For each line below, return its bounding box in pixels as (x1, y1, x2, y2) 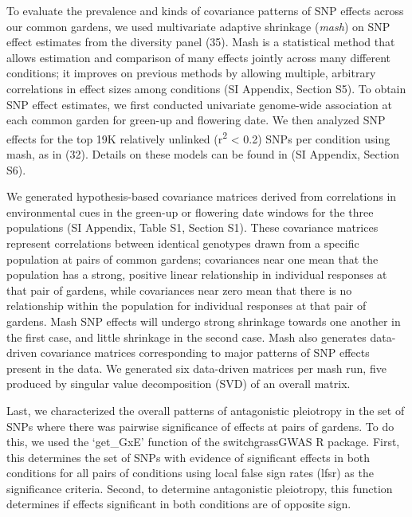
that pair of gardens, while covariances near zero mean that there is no (6, 281, 352, 298)
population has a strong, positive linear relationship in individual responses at (6, 266, 387, 283)
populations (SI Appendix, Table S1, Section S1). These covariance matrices (6, 219, 379, 236)
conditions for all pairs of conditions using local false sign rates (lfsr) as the (6, 464, 374, 481)
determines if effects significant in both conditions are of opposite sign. (6, 495, 351, 512)
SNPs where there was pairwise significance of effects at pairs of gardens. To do (6, 417, 394, 434)
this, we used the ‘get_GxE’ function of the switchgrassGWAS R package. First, (6, 433, 400, 450)
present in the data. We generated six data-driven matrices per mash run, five (6, 359, 386, 376)
